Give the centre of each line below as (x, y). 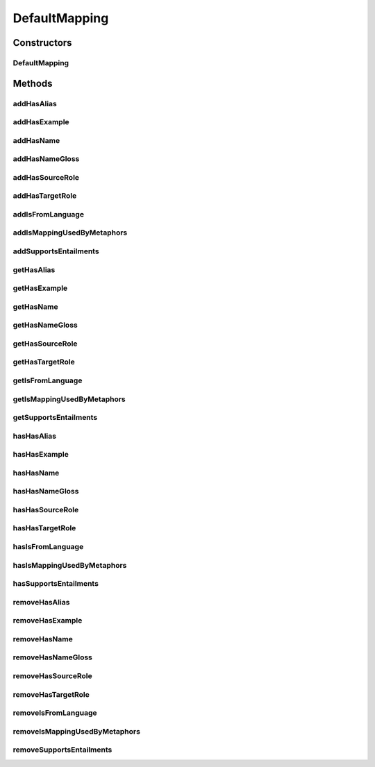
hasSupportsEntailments (56, 584)
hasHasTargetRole (44, 528)
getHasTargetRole (44, 362)
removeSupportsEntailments (62, 750)
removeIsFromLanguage (55, 713)
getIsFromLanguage (48, 380)
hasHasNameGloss (46, 491)
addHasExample (41, 122)
